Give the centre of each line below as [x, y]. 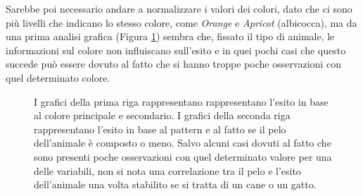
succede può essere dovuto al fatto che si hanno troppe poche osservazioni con [173, 64]
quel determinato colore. [58, 77]
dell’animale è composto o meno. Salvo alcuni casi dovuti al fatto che [183, 143]
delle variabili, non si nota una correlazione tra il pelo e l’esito [167, 170]
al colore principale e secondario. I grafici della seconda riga [162, 115]
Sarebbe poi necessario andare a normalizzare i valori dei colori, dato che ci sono [179, 8]
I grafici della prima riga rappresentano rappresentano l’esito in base [181, 101]
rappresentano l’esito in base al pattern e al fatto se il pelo [160, 129]
